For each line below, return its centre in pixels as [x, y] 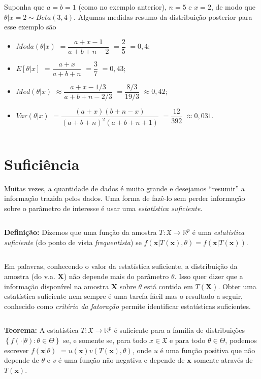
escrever [17, 350]
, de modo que [233, 7]
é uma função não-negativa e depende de [122, 360]
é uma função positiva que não [208, 350]
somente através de [223, 360]
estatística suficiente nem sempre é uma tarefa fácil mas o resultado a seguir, [124, 296]
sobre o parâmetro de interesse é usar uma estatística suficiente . [103, 208]
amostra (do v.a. [30, 276]
